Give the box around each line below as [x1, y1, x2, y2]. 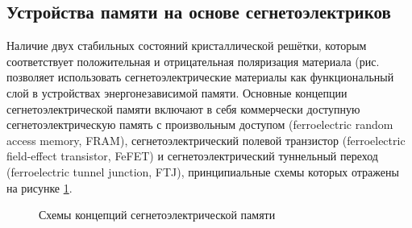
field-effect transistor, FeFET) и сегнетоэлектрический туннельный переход [6, 147, 378, 164]
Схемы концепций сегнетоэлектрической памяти [39, 206, 276, 223]
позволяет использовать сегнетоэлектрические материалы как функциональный [6, 68, 394, 85]
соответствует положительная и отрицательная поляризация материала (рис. [6, 52, 380, 69]
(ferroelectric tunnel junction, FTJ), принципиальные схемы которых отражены [6, 163, 399, 180]
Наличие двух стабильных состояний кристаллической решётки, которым [6, 37, 367, 54]
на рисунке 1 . [6, 179, 73, 196]
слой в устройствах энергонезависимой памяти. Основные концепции [6, 84, 347, 101]
